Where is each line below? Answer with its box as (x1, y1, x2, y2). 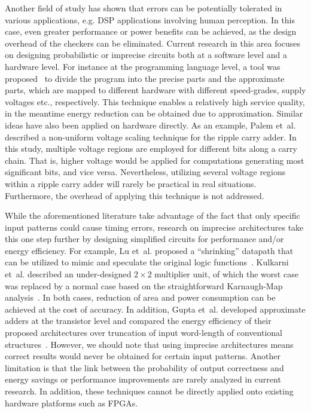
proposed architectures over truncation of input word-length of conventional (5, 326, 282, 339)
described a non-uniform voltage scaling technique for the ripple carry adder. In (5, 130, 297, 143)
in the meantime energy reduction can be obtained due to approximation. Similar (5, 107, 303, 120)
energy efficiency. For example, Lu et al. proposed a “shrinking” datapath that (5, 244, 294, 256)
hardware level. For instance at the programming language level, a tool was (5, 60, 280, 72)
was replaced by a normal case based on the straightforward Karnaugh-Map (5, 279, 283, 292)
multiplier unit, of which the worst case (154, 268, 298, 280)
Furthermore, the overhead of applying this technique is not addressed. (5, 189, 264, 201)
